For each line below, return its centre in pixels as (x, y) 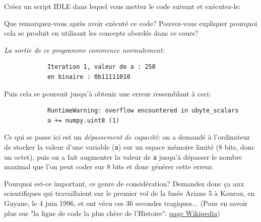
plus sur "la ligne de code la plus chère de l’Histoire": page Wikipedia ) (112, 213)
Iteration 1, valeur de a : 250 (101, 67)
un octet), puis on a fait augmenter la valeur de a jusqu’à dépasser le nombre (123, 156)
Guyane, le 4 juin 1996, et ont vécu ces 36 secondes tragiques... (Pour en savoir (126, 203)
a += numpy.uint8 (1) (83, 120)
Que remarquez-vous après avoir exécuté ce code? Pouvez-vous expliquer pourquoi (131, 23)
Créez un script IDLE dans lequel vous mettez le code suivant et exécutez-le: (122, 6)
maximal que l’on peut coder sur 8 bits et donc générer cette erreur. (109, 166)
